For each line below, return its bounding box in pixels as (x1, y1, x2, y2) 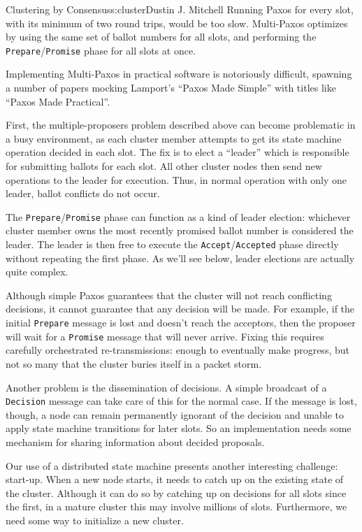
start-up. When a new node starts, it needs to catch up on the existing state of (6, 472, 344, 487)
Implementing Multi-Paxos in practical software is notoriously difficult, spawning (6, 66, 352, 81)
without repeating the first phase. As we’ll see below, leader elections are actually (6, 250, 355, 265)
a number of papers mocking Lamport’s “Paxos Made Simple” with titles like (6, 80, 336, 95)
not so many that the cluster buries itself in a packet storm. (6, 356, 262, 371)
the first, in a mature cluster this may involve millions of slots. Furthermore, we (6, 499, 347, 514)
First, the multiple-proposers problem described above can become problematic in (6, 117, 356, 132)
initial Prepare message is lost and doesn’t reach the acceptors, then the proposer (6, 315, 356, 330)
